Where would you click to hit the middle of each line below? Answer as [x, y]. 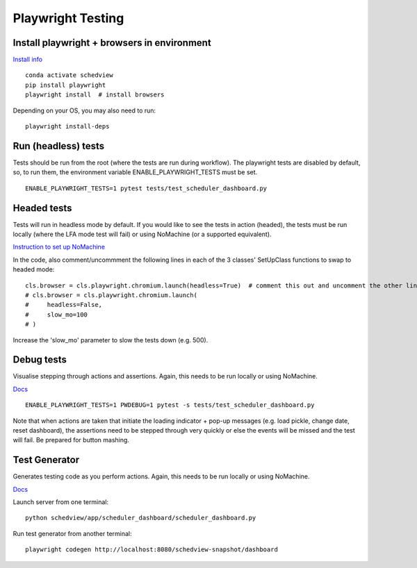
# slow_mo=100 [57, 315]
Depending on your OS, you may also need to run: [84, 110]
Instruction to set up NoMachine [59, 247]
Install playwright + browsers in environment [112, 43]
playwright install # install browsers [95, 95]
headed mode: [34, 269]
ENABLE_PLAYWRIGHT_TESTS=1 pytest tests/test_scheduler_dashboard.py [146, 188]
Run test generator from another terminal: [72, 533]
